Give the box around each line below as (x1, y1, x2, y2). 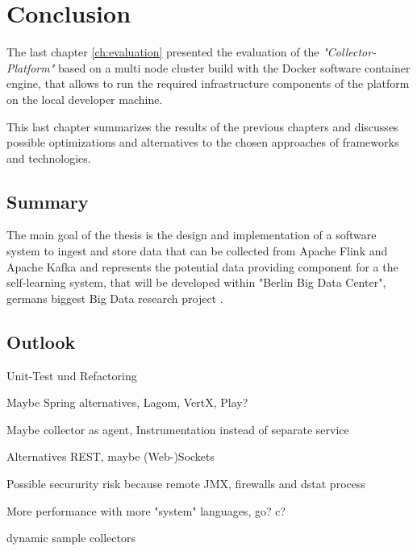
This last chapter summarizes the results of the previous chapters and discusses (6, 118, 398, 135)
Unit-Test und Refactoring (6, 367, 137, 383)
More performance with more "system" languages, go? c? (6, 502, 286, 519)
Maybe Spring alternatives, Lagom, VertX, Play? (6, 394, 248, 411)
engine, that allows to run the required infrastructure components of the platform (6, 75, 410, 92)
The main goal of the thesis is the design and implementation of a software (6, 226, 377, 243)
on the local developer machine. (6, 90, 163, 107)
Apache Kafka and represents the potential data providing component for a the (6, 258, 398, 275)
